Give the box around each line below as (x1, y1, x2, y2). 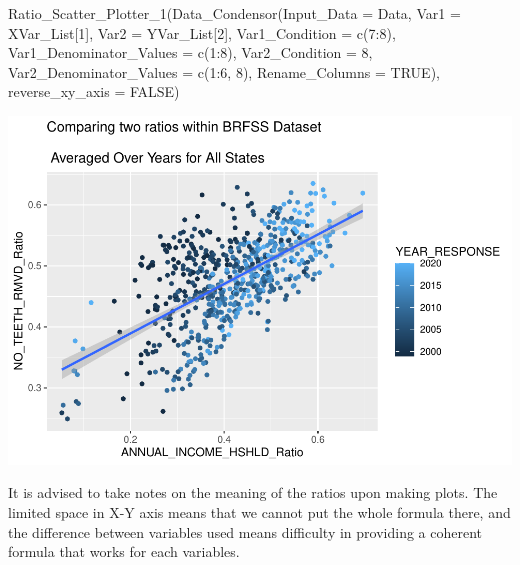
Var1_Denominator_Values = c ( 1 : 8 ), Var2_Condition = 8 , (8, 42, 373, 63)
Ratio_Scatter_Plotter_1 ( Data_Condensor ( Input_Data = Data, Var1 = (8, 3, 461, 23)
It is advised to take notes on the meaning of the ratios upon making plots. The (8, 482, 498, 503)
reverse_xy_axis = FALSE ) (8, 81, 180, 102)
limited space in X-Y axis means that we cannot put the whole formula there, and (8, 502, 511, 523)
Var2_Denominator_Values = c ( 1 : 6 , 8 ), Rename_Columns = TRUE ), (8, 61, 440, 82)
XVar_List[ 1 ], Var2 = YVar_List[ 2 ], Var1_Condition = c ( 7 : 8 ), (8, 22, 396, 43)
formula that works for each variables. (8, 541, 240, 562)
